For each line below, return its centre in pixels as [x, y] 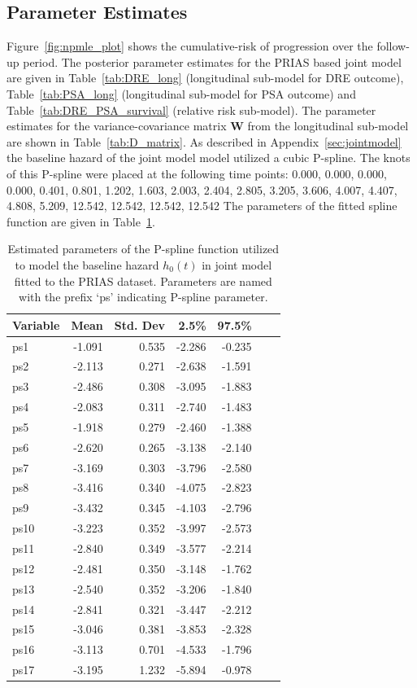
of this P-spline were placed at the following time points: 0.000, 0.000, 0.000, [197, 173]
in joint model [237, 264]
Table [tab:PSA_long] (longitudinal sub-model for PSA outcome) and [181, 93]
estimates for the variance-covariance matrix [117, 126]
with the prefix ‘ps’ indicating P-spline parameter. [143, 297]
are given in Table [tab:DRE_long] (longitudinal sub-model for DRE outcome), [205, 78]
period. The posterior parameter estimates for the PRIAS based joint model [212, 61]
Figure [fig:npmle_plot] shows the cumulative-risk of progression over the [190, 46]
